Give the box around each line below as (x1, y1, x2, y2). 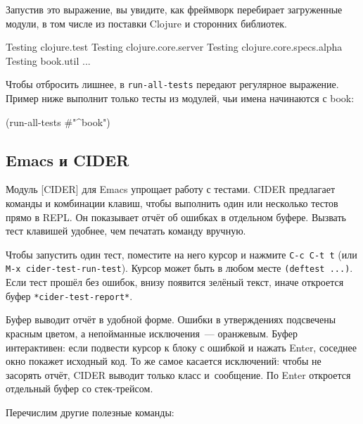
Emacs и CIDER (6, 149, 129, 170)
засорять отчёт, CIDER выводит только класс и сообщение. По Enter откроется (6, 367, 351, 382)
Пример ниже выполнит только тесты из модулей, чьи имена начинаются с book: (6, 91, 355, 106)
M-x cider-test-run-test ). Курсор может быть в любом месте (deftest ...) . (6, 261, 353, 275)
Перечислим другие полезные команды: (6, 404, 174, 419)
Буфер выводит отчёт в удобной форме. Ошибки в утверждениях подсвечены (6, 312, 336, 327)
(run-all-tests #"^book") (6, 114, 110, 129)
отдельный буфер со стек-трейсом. (6, 381, 153, 396)
